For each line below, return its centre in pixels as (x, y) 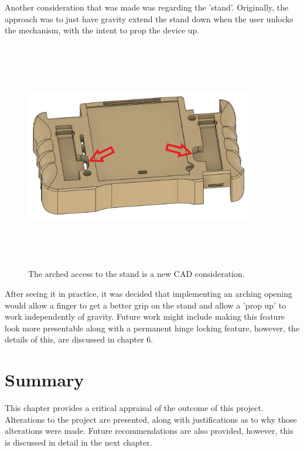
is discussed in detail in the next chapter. (78, 442)
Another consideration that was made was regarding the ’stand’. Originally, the (147, 7)
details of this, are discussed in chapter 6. (79, 339)
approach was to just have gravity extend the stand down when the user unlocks (149, 18)
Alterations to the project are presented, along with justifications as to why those (151, 419)
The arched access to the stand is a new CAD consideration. (136, 274)
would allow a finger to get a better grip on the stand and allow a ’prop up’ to (146, 305)
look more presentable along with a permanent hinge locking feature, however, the (152, 328)
